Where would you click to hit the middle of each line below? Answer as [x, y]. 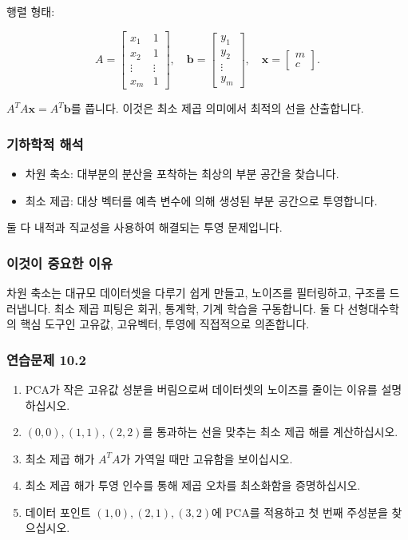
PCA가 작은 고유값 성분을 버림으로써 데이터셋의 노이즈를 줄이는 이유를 [201, 389]
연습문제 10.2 [46, 359]
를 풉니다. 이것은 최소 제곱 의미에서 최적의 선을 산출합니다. [217, 108]
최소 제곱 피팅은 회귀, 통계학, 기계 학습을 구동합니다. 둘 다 [199, 308]
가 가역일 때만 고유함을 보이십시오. [206, 458]
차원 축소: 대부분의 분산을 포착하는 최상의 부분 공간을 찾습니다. [182, 173]
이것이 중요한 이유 [59, 262]
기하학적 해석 [45, 143]
